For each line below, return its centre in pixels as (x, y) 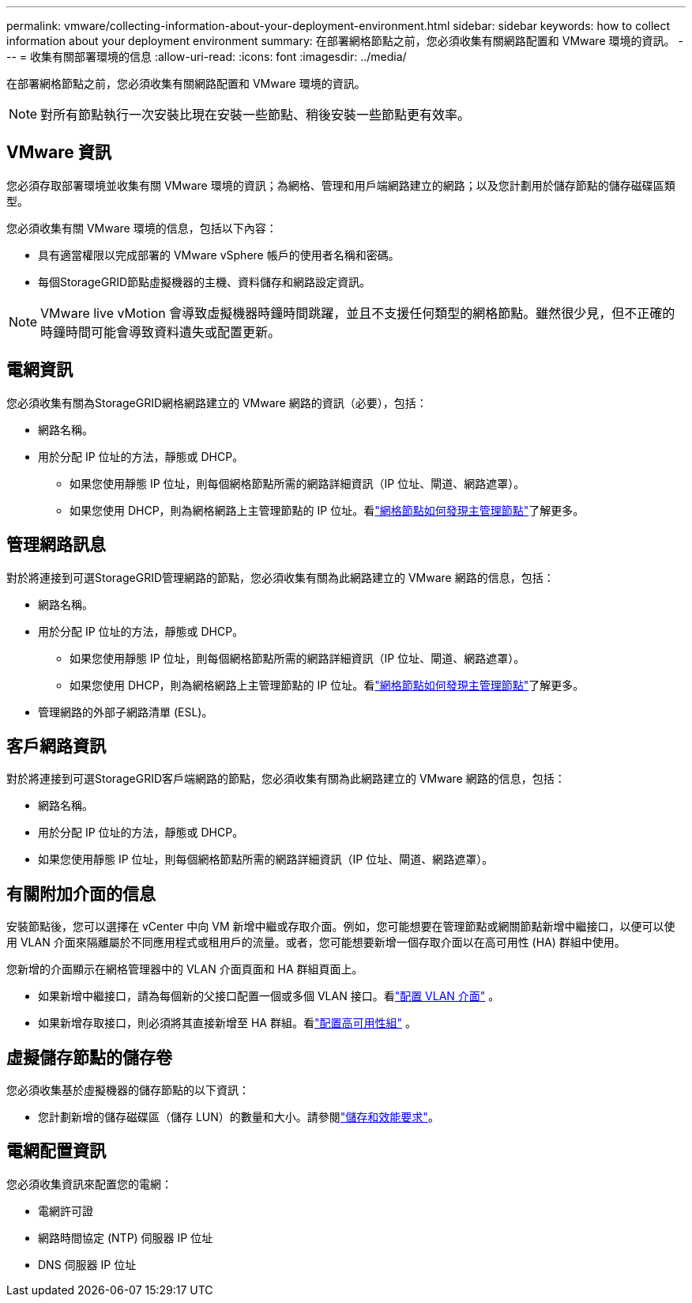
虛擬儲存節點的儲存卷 (89, 1057)
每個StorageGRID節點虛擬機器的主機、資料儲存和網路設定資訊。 (205, 281)
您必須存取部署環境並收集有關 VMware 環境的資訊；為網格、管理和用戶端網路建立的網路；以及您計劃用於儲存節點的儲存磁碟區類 (341, 185)
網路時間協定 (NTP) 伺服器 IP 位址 (126, 1237)
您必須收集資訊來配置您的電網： (89, 1184)
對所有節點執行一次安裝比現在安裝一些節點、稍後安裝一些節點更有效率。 (256, 115)
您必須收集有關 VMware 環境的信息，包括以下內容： (142, 228)
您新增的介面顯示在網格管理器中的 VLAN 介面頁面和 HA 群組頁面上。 (185, 969)
